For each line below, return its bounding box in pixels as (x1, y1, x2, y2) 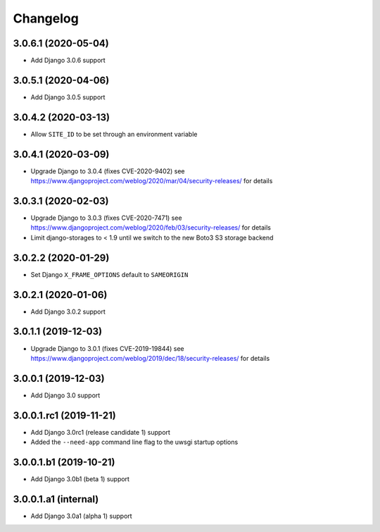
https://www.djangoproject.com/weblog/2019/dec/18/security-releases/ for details (30, 354, 270, 362)
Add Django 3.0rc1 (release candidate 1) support (30, 428, 170, 436)
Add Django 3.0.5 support (30, 92, 106, 101)
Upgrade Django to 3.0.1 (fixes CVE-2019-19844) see (30, 344, 184, 352)
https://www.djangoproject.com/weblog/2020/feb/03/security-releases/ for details (30, 223, 271, 232)
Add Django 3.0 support (30, 391, 101, 400)
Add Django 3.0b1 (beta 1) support (30, 475, 130, 483)
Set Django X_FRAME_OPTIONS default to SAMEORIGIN (30, 270, 189, 278)
